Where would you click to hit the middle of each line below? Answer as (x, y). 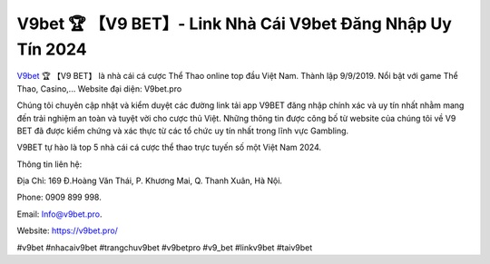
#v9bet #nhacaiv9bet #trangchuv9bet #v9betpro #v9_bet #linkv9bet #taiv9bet (165, 247)
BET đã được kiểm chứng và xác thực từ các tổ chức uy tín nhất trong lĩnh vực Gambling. (183, 131)
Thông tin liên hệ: (49, 164)
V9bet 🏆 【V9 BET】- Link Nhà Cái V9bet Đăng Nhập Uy (235, 24)
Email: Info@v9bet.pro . (59, 214)
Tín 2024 (52, 49)
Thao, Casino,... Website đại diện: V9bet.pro (99, 88)
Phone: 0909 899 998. (59, 197)
